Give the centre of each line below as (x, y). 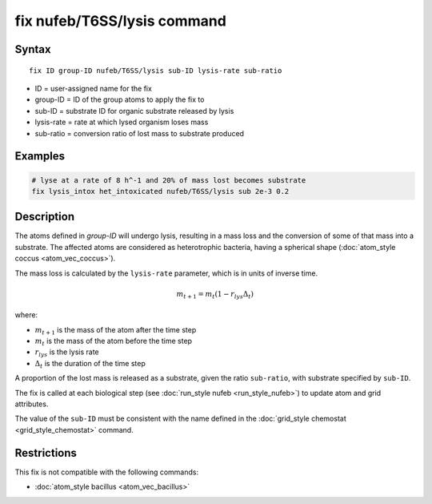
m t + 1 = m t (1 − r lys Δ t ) (215, 295)
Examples (40, 156)
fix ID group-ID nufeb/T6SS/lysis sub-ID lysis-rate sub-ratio (156, 71)
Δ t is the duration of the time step (90, 364)
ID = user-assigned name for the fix (93, 88)
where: (26, 315)
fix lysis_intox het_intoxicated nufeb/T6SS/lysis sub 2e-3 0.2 (160, 191)
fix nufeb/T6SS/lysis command (121, 21)
